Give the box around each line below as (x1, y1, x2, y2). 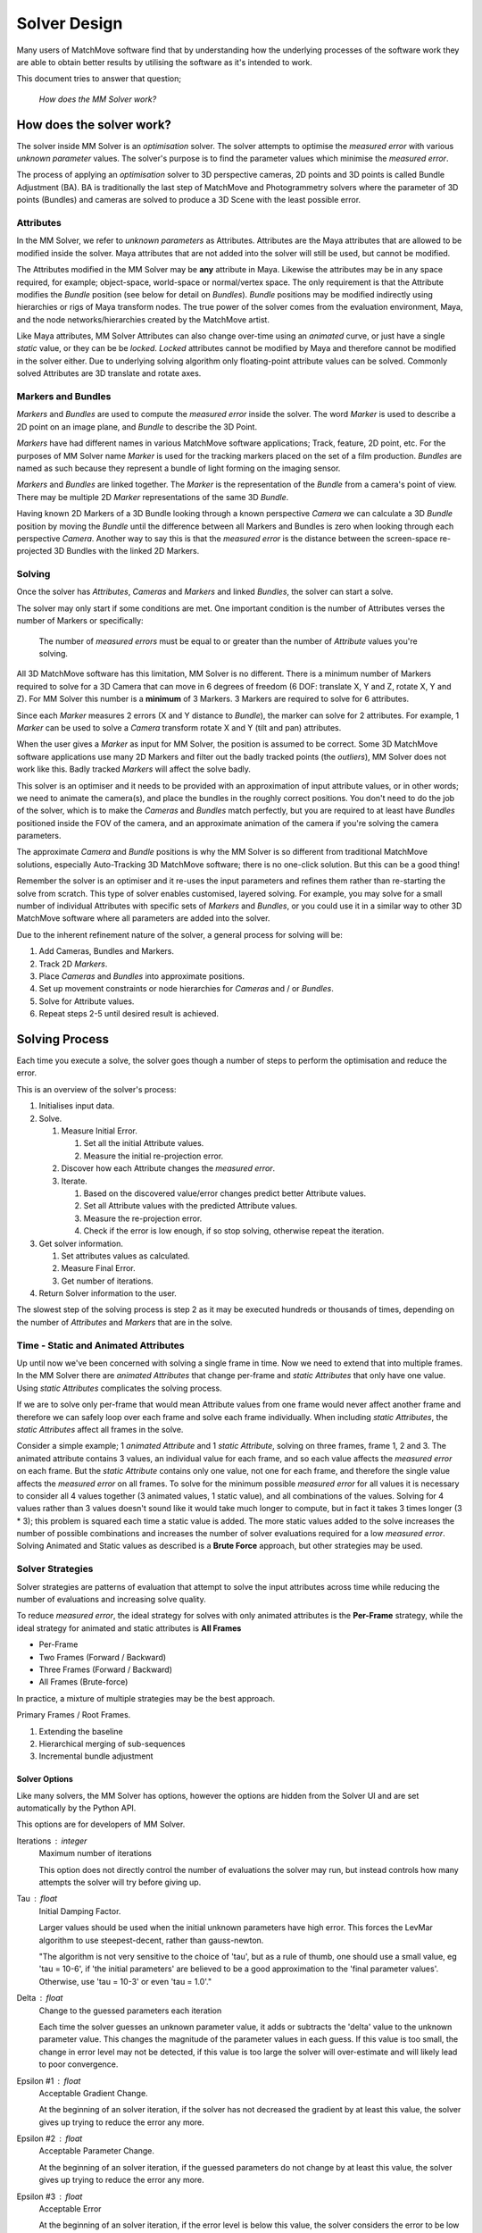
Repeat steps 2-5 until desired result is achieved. (38, 1008, 219, 1019)
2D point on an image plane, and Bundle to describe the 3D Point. (16, 421, 258, 432)
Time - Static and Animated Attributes (16, 1339, 185, 1351)
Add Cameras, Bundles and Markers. (38, 946, 174, 957)
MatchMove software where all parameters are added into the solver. (16, 913, 270, 924)
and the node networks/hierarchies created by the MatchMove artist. (16, 314, 270, 325)
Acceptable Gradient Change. (38, 2087, 148, 2098)
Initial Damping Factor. (38, 1905, 121, 1916)
